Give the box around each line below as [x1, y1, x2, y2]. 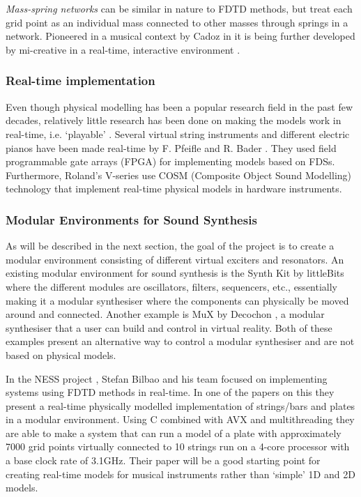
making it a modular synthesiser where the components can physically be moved [6, 293, 349, 307]
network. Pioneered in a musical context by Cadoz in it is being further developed [6, 29, 355, 43]
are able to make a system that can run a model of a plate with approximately [6, 425, 341, 440]
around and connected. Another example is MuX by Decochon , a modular [6, 307, 325, 321]
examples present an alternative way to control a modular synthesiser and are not [6, 334, 355, 349]
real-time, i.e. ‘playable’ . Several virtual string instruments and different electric [6, 126, 350, 141]
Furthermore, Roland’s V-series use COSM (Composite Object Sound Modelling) [6, 167, 352, 182]
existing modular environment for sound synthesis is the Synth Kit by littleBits [6, 266, 344, 280]
